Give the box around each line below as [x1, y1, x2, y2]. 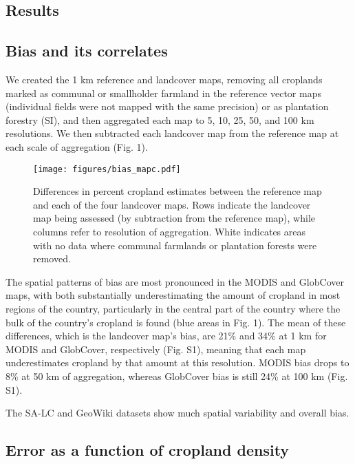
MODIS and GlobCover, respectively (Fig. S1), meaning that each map [6, 341, 306, 356]
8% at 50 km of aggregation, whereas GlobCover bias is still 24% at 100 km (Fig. [6, 368, 348, 383]
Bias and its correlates [6, 40, 168, 61]
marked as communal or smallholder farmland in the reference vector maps [6, 85, 321, 100]
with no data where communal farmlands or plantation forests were [33, 238, 317, 252]
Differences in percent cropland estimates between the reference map [33, 184, 322, 198]
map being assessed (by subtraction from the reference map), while [33, 211, 316, 225]
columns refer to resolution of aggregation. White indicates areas [33, 224, 306, 238]
